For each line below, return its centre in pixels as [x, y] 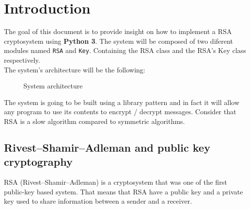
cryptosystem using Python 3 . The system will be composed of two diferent [119, 41]
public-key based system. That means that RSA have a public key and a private [124, 191]
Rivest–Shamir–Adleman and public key [107, 147]
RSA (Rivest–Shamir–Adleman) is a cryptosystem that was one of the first [115, 182]
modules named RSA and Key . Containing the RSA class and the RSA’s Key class [125, 50]
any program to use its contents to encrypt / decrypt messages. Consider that [120, 112]
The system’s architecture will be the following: [75, 69]
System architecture [53, 86]
